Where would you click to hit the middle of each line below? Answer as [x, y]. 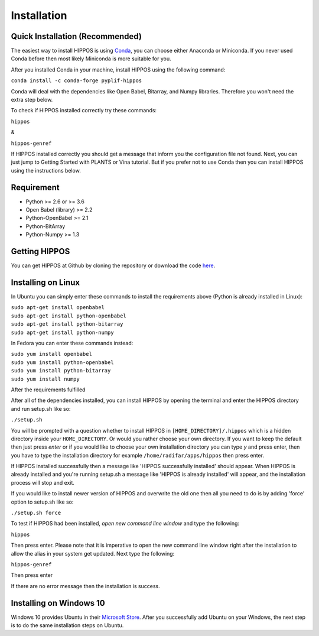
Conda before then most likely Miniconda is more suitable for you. [91, 59]
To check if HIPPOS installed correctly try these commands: [84, 111]
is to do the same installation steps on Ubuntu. [67, 625]
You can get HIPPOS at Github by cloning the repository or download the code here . [113, 265]
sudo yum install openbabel [52, 354]
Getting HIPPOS [40, 252]
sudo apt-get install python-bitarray [67, 324]
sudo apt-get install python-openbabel [69, 316]
